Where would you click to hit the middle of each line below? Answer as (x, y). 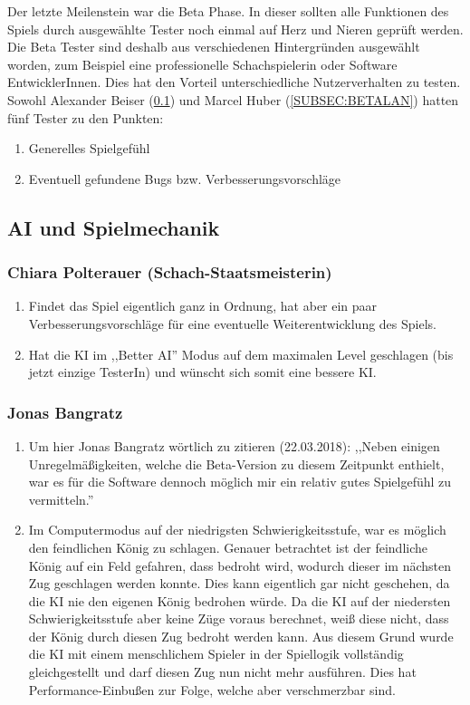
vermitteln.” (61, 499)
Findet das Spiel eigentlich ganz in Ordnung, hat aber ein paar (203, 306)
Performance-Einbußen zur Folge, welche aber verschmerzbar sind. (212, 689)
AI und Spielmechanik (114, 227)
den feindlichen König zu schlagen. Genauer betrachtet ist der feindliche (228, 547)
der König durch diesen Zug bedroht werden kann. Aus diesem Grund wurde (241, 636)
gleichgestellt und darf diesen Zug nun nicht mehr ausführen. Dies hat (222, 672)
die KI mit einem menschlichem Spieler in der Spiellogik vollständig (216, 654)
